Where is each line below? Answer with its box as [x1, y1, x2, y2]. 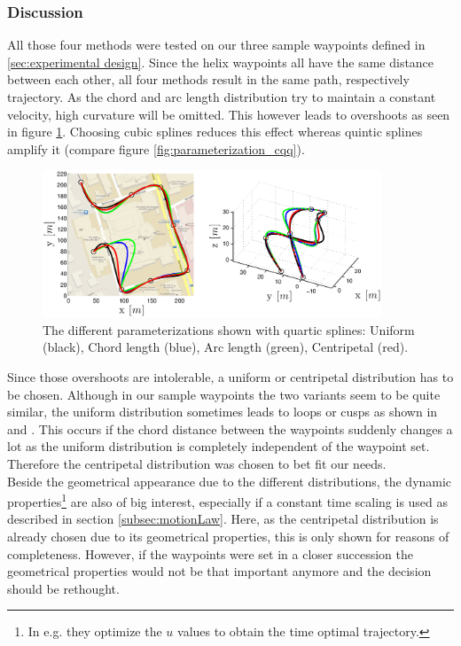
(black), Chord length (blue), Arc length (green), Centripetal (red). [43, 338, 409, 356]
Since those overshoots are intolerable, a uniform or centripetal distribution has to [7, 367, 454, 385]
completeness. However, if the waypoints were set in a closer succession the [7, 544, 413, 563]
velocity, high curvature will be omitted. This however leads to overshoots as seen [7, 105, 450, 123]
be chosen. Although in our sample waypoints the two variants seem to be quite [7, 385, 441, 403]
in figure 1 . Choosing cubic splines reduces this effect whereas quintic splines [7, 122, 423, 141]
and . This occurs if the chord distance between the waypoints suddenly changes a [7, 419, 453, 438]
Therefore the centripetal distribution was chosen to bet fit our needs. [7, 454, 387, 472]
